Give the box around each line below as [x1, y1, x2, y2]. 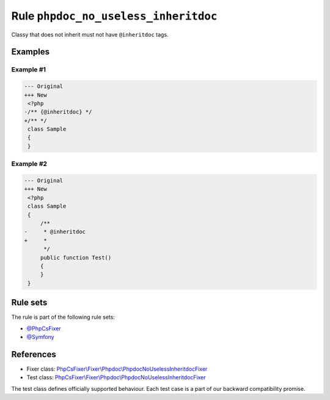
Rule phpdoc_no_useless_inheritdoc [11, 9, 218, 23]
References [11, 349, 56, 360]
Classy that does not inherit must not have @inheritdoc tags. [11, 31, 169, 38]
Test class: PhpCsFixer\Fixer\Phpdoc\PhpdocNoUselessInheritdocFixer [26, 374, 206, 381]
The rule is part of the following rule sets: [11, 313, 116, 321]
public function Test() [40, 254, 112, 261]
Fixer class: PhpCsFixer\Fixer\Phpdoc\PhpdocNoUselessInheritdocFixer [26, 365, 208, 373]
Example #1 [11, 65, 46, 74]
